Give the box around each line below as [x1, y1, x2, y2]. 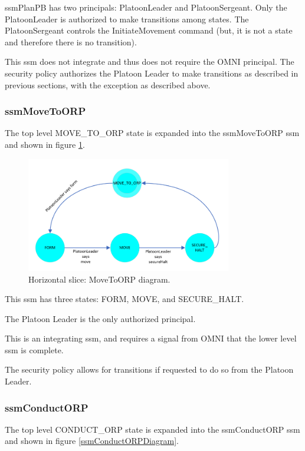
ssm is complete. [5, 343, 64, 356]
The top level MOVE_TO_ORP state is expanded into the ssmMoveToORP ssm [5, 127, 300, 139]
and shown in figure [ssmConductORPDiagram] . [5, 435, 179, 447]
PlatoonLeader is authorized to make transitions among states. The [5, 12, 249, 25]
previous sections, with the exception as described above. [5, 78, 211, 91]
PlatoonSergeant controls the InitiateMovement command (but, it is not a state [5, 24, 293, 37]
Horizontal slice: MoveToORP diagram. [28, 273, 170, 285]
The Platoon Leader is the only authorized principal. [5, 312, 196, 324]
